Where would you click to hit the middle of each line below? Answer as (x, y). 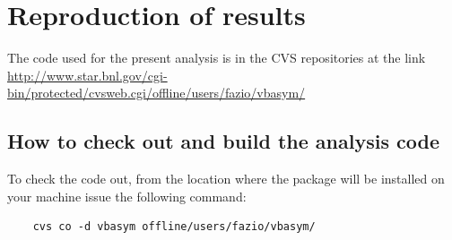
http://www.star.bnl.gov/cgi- (87, 75)
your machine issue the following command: (127, 196)
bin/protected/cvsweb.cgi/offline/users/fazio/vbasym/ (156, 93)
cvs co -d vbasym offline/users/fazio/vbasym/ (174, 227)
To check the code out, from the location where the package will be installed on (226, 179)
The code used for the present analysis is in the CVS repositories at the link (217, 58)
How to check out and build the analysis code (223, 141)
